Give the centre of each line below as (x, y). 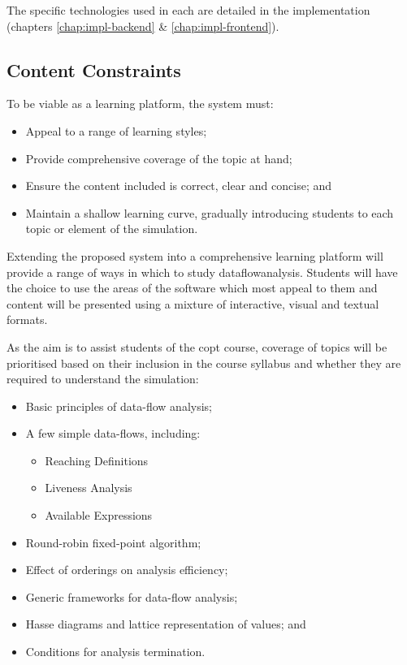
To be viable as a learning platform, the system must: (140, 104)
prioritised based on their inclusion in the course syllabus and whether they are (204, 363)
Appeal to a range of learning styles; (116, 130)
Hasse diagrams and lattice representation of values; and (166, 624)
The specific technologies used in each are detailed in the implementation (188, 10)
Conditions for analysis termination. (115, 652)
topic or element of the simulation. (112, 229)
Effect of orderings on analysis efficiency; (127, 570)
